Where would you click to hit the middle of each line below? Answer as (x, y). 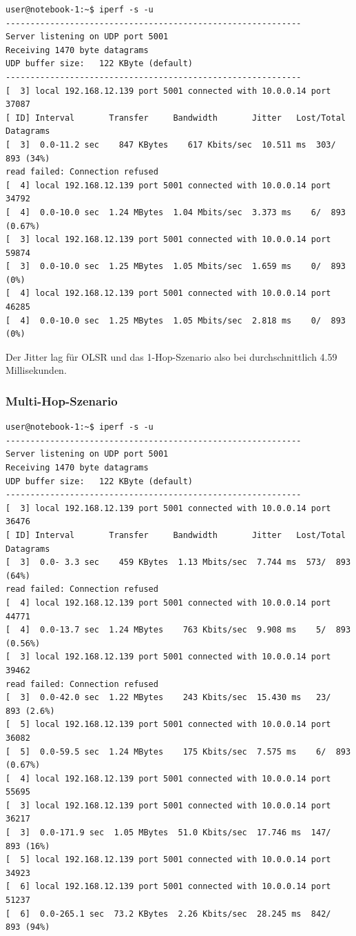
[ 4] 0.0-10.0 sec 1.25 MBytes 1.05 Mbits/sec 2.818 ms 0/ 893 (176, 320)
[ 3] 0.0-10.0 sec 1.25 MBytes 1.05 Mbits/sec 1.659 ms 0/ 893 (176, 267)
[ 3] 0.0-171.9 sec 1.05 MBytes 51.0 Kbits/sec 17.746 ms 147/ (168, 833)
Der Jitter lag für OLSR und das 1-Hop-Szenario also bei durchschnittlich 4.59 (171, 356)
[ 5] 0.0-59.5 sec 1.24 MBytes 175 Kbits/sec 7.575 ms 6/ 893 (178, 751)
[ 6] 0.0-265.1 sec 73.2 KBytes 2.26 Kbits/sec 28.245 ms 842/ (168, 914)
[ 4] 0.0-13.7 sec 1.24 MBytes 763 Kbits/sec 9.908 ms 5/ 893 (178, 630)
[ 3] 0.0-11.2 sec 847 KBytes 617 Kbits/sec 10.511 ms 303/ (171, 145)
